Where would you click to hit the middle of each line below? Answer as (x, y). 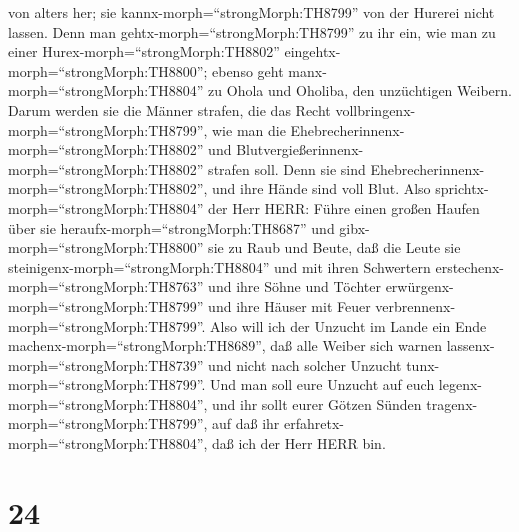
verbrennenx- (415, 305)
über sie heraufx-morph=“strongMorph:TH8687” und (171, 227)
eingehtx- (312, 51)
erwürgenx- (419, 286)
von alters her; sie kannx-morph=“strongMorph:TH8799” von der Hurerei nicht (251, 12)
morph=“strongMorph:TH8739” (106, 364)
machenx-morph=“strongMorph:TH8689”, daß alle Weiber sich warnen (225, 345)
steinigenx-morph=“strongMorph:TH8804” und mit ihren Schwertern (219, 266)
